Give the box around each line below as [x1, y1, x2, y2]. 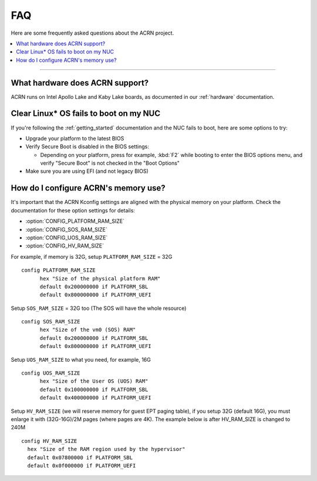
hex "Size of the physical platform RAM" [39, 275, 161, 282]
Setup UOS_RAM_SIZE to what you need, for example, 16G [11, 356, 151, 363]
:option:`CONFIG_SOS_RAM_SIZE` [25, 226, 108, 233]
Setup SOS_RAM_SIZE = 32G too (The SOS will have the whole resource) [11, 305, 187, 312]
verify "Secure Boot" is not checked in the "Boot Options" [40, 159, 180, 167]
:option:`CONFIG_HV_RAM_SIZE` [25, 242, 104, 249]
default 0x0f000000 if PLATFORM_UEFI [27, 462, 136, 469]
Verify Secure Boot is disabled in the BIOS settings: [25, 143, 149, 150]
